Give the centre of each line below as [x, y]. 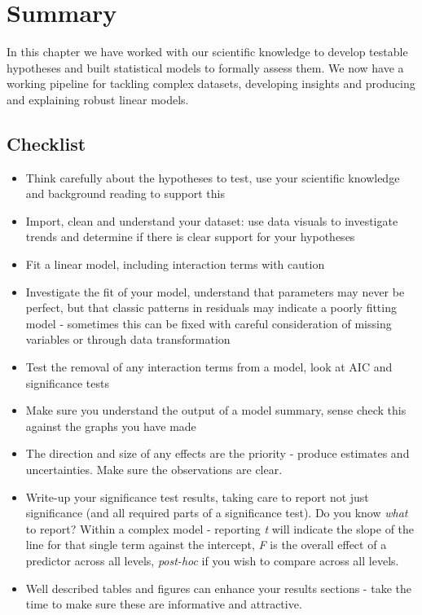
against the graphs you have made [111, 426]
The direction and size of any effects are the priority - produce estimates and [218, 453]
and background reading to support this [125, 193]
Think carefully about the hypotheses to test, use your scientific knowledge [213, 177]
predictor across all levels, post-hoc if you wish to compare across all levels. [212, 560]
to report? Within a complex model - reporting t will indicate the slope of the [220, 528]
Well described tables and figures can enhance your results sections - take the [218, 588]
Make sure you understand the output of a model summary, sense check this [216, 410]
